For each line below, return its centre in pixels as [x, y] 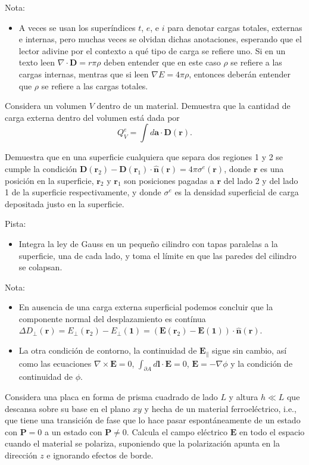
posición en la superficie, [49, 180]
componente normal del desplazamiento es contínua [112, 318]
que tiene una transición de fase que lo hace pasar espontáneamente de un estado [153, 420]
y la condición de [262, 363]
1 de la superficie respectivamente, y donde [83, 192]
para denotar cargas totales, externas [235, 27]
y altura [244, 396]
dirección [21, 455]
